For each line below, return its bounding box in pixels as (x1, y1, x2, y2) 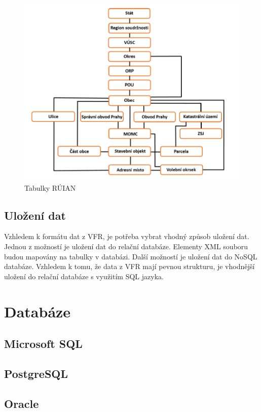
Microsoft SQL (4, 336, 83, 351)
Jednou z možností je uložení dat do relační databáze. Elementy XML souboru (4, 241, 248, 251)
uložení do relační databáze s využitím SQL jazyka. (4, 271, 164, 281)
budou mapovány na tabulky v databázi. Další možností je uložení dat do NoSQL (4, 251, 257, 261)
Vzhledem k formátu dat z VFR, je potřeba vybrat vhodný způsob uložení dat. (4, 231, 249, 242)
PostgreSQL (4, 365, 68, 381)
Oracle (4, 395, 39, 411)
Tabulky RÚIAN (24, 182, 76, 193)
